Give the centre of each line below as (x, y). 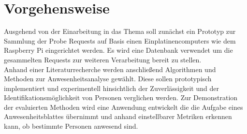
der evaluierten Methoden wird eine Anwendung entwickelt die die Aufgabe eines (123, 107)
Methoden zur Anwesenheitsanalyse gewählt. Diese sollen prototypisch (108, 79)
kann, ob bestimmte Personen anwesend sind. (71, 126)
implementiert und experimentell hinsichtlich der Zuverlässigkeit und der (111, 88)
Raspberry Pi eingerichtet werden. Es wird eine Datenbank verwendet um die (118, 50)
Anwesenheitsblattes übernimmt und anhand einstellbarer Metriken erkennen (118, 116)
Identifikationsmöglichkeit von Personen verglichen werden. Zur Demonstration (121, 97)
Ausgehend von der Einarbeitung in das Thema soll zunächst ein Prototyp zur (120, 31)
